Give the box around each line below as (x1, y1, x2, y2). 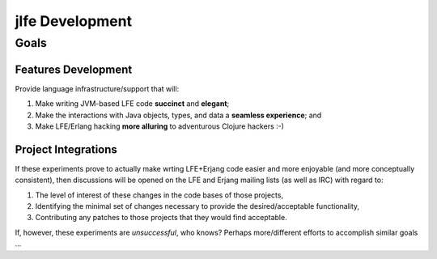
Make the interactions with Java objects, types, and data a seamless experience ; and (35, 110, 322, 120)
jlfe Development (15, 12, 133, 30)
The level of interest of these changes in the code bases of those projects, (35, 190, 283, 200)
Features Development (15, 62, 133, 76)
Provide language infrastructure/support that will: (15, 83, 180, 93)
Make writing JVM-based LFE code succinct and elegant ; (35, 99, 230, 108)
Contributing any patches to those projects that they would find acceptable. (35, 213, 287, 223)
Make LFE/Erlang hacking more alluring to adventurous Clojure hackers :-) (35, 121, 285, 131)
